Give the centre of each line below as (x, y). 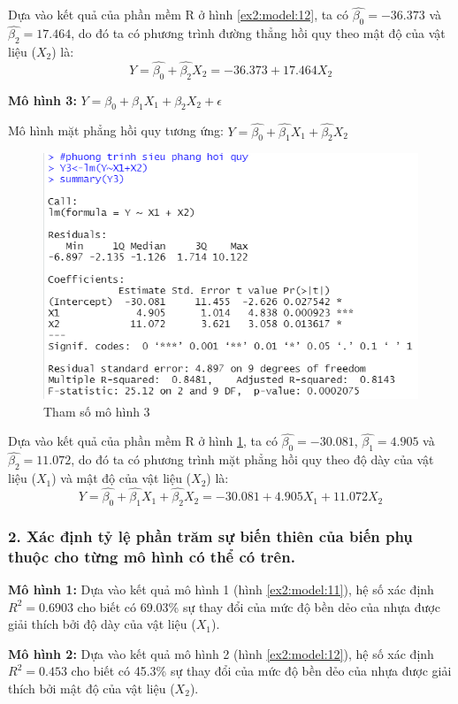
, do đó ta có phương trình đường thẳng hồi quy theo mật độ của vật (258, 33)
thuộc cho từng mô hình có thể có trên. (152, 556)
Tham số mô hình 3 (97, 411)
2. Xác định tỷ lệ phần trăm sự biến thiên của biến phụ (210, 536)
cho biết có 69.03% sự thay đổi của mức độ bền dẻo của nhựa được (259, 606)
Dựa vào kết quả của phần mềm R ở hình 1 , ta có (143, 441)
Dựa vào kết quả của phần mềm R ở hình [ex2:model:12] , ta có (179, 15)
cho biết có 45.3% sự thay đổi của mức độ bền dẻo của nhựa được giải (261, 671)
